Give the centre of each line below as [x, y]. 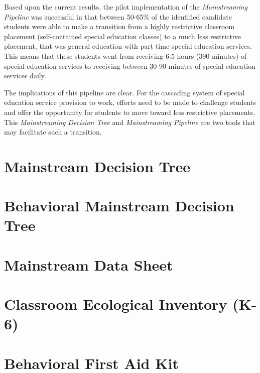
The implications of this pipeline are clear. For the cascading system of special [124, 92]
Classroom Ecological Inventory [116, 304]
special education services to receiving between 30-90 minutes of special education [130, 66]
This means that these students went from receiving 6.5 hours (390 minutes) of [125, 55]
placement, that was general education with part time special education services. [128, 46]
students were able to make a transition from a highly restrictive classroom [119, 26]
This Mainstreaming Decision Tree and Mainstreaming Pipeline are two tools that [130, 122]
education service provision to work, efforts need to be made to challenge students [130, 102]
